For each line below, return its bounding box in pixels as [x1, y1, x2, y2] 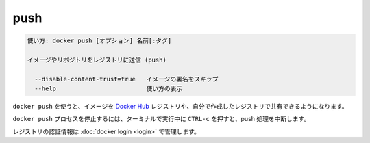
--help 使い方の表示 [34, 85, 183, 92]
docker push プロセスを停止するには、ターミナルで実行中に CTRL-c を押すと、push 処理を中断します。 [12, 115, 310, 123]
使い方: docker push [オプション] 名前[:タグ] [27, 37, 172, 44]
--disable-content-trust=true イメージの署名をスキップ [34, 75, 219, 83]
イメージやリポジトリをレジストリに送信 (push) [27, 55, 167, 64]
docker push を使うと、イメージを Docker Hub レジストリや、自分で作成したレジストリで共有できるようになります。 [12, 103, 349, 111]
